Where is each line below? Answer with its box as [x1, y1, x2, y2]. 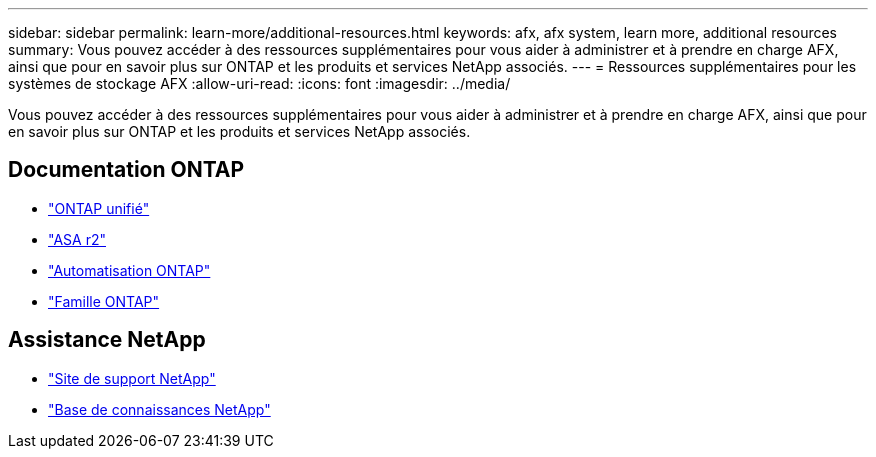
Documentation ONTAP [8, 157, 245, 183]
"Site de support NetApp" [48, 369, 216, 387]
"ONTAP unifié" [48, 199, 150, 217]
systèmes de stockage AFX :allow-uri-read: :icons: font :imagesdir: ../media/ [8, 75, 511, 92]
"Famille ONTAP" [48, 292, 160, 310]
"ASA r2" [48, 230, 106, 248]
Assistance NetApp [8, 327, 206, 353]
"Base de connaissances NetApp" [48, 400, 271, 418]
